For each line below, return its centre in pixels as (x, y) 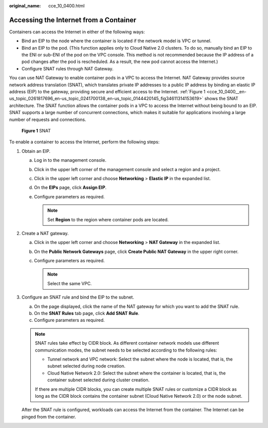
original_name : (25, 6)
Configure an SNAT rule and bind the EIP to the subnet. (78, 297)
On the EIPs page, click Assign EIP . (70, 187)
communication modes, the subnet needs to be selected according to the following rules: (126, 350)
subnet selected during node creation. (87, 366)
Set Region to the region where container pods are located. (108, 219)
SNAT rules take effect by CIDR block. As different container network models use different (127, 343)
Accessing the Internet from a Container (73, 20)
